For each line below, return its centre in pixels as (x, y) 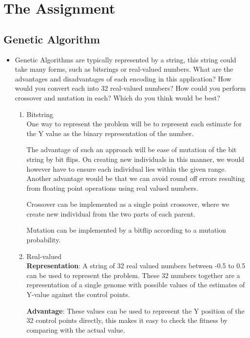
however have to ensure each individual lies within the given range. (126, 169)
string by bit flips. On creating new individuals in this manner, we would (135, 159)
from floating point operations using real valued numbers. (112, 188)
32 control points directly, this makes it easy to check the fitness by (127, 320)
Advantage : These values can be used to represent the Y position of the (135, 310)
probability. (44, 240)
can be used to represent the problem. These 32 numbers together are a (133, 275)
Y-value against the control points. (78, 294)
